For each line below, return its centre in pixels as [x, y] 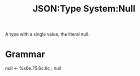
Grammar [25, 54]
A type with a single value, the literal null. [47, 34]
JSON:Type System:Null [84, 9]
